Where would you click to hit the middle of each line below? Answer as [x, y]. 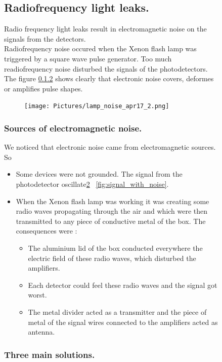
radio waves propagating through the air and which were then [112, 211]
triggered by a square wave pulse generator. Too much [88, 58]
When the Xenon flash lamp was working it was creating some [113, 201]
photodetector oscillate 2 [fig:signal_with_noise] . [92, 184]
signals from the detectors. [45, 38]
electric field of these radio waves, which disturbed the [112, 258]
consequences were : [47, 231]
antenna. [41, 332]
